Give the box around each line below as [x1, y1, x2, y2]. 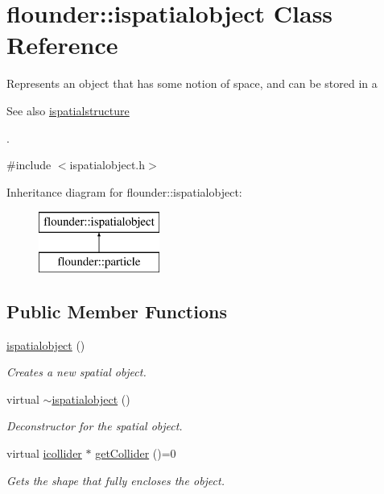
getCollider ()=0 [95, 445, 176, 462]
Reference [6, 28, 118, 61]
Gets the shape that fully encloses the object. [6, 471, 225, 488]
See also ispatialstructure [6, 102, 130, 118]
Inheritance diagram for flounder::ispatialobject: [6, 183, 242, 200]
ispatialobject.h [69, 156, 145, 173]
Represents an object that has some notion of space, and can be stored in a [6, 75, 378, 92]
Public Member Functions [6, 298, 227, 323]
